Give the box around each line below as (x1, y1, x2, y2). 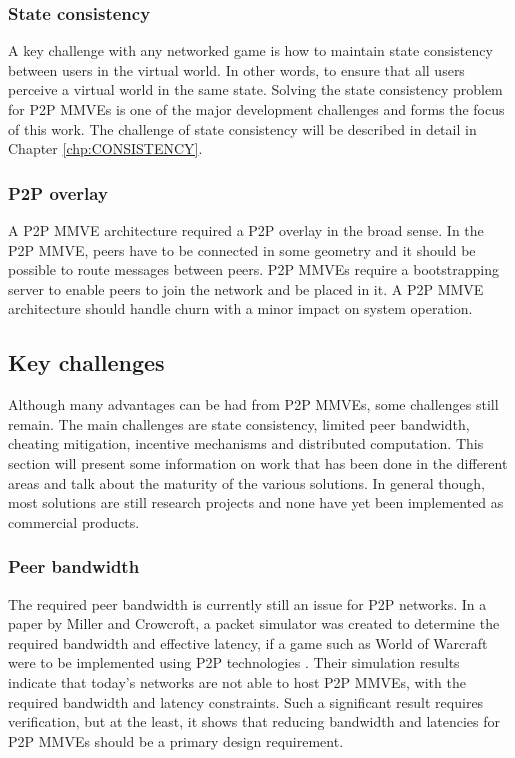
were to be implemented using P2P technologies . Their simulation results (8, 652, 460, 673)
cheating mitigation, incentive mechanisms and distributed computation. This (8, 433, 484, 454)
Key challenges (8, 347, 165, 378)
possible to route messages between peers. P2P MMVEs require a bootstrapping (8, 259, 499, 280)
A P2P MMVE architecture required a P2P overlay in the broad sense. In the (8, 220, 484, 240)
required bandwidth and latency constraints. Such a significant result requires (8, 691, 484, 712)
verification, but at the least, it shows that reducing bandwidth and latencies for (8, 711, 501, 732)
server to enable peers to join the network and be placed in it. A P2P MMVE (8, 278, 484, 299)
